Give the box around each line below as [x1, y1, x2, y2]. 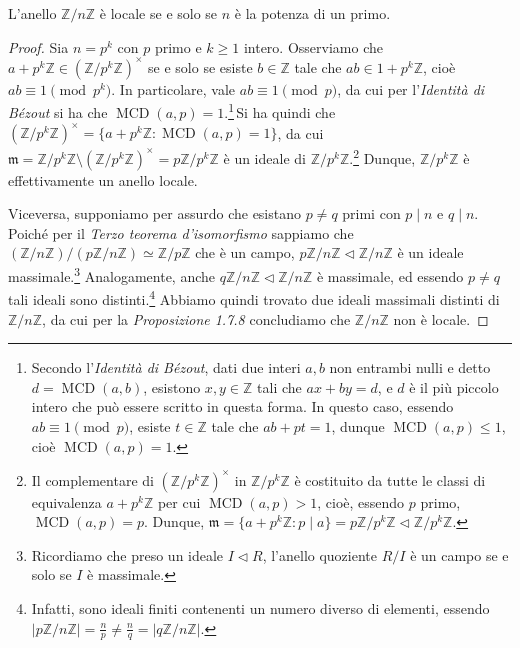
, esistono [143, 376, 201, 397]
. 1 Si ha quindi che [224, 99, 336, 122]
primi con [342, 203, 401, 224]
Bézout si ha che [8, 101, 108, 122]
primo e [154, 36, 202, 57]
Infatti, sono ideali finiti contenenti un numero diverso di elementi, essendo [31, 598, 490, 618]
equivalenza [31, 491, 102, 512]
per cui [157, 491, 201, 512]
